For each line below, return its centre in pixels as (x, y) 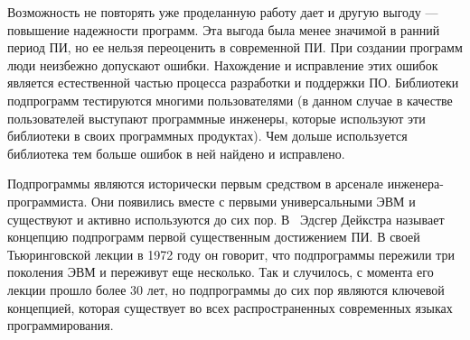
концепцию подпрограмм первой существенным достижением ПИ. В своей (214, 237)
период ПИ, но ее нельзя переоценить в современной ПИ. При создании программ (235, 47)
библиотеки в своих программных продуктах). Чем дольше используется (207, 136)
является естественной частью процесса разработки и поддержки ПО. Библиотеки (233, 83)
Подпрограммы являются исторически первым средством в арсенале (195, 184)
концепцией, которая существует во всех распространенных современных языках (230, 307)
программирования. (61, 325)
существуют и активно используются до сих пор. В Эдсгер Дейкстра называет (226, 219)
